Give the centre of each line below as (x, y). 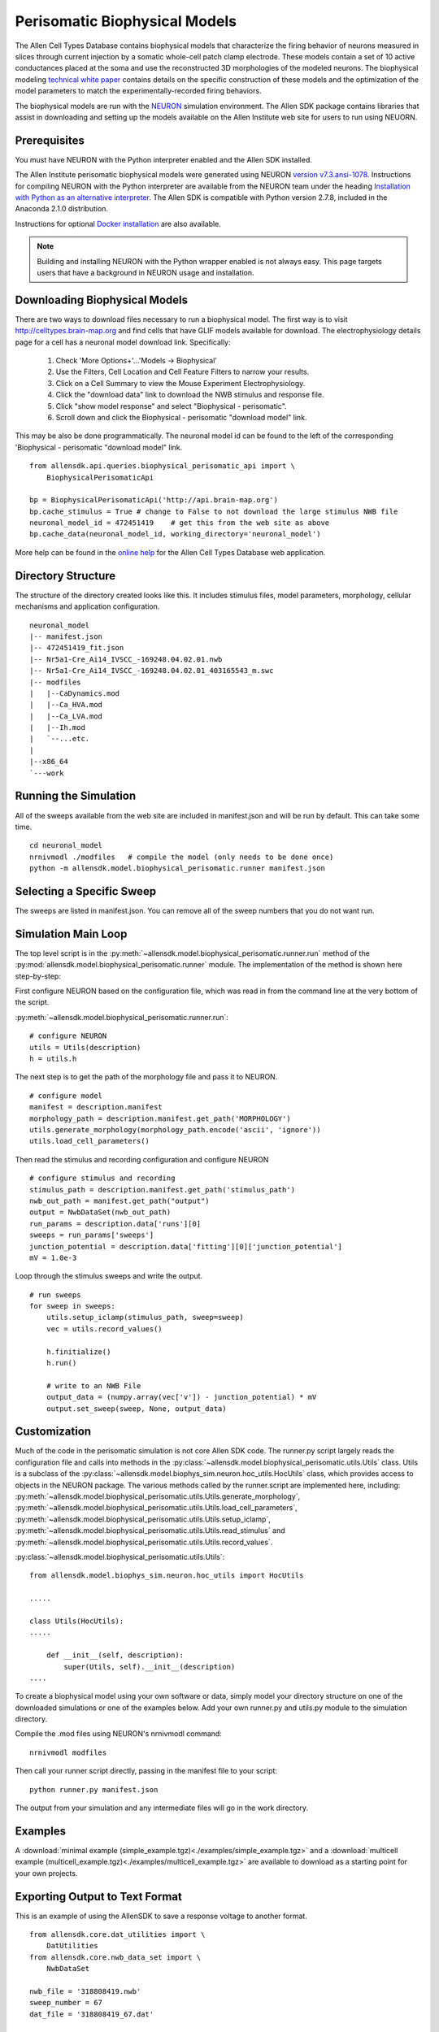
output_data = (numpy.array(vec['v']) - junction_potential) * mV (181, 1397)
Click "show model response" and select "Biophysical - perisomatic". (172, 406)
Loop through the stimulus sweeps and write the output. (109, 1276)
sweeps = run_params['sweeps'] (92, 1235)
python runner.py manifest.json (94, 1789)
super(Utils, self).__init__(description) (150, 1667)
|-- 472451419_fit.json (77, 648)
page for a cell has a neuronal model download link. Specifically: (123, 342)
